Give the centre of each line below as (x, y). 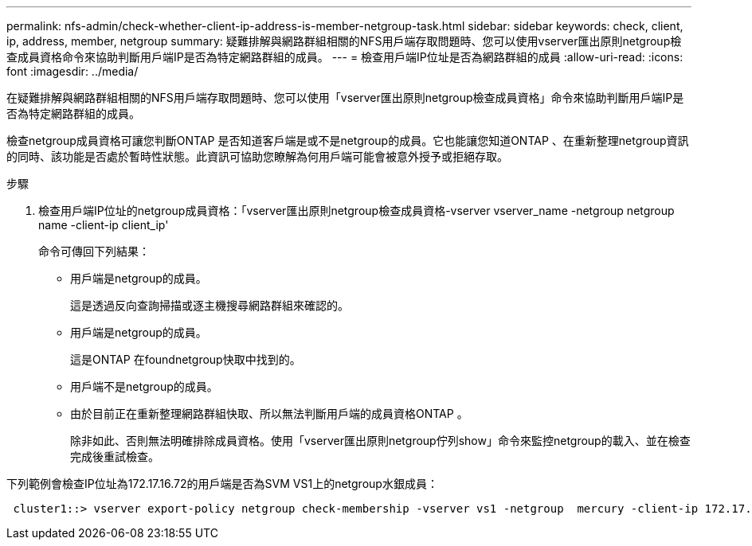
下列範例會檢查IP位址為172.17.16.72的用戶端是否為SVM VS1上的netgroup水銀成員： (222, 484)
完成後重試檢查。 (115, 456)
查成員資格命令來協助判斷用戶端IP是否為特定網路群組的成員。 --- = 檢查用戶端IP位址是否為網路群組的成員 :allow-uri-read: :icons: (345, 57)
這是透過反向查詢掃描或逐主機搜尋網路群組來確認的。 (210, 305)
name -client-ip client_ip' (104, 225)
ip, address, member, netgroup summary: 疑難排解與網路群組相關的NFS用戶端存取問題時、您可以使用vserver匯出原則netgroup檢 (344, 41)
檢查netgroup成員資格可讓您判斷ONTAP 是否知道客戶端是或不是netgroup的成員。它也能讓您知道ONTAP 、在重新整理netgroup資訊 (348, 140)
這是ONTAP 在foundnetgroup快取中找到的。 (186, 359)
